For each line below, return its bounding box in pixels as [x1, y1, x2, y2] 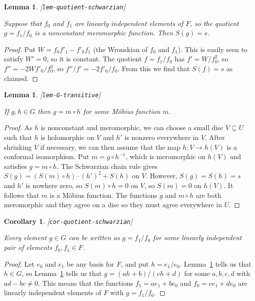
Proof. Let [4, 258, 34, 269]
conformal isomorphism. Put [4, 151, 89, 162]
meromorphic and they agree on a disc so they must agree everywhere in [4, 199, 222, 210]
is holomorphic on [40, 132, 94, 142]
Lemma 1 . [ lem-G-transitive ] [4, 89, 101, 100]
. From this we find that [117, 63, 190, 74]
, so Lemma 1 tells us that [22, 268, 102, 278]
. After [205, 132, 225, 142]
